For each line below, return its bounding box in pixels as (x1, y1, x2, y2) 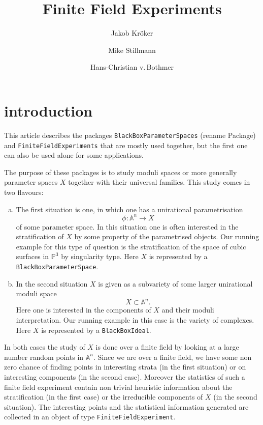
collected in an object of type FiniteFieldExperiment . (4, 411, 176, 422)
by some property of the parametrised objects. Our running (74, 231, 259, 242)
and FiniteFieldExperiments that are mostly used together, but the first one (4, 139, 248, 150)
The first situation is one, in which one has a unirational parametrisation (16, 204, 243, 214)
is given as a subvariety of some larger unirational (98, 278, 253, 289)
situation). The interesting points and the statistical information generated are (4, 401, 249, 412)
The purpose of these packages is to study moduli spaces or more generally (4, 166, 237, 177)
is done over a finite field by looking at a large (95, 342, 239, 352)
